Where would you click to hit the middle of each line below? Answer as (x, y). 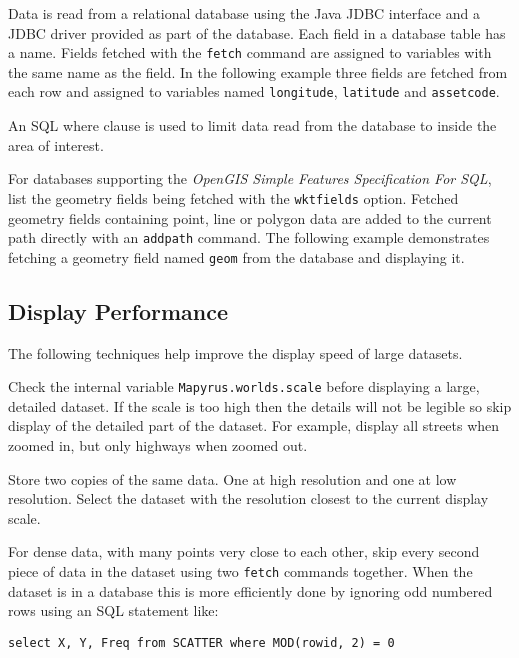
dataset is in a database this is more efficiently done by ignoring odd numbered (250, 590)
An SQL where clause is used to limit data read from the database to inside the (252, 125)
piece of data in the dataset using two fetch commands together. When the (240, 571)
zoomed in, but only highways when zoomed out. (158, 445)
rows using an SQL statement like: (113, 610)
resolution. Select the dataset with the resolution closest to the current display (248, 498)
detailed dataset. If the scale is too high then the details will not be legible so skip (260, 405)
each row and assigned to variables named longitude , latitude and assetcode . (254, 91)
